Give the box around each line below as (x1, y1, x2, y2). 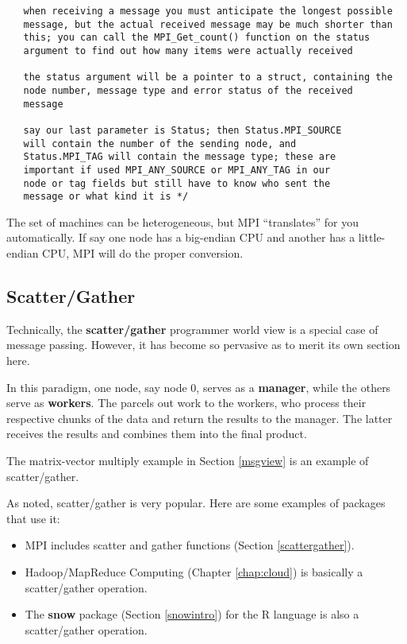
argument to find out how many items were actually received (23, 45, 353, 56)
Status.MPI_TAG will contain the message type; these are (23, 151, 336, 163)
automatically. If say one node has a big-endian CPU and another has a (6, 229, 355, 246)
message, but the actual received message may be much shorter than (23, 18, 393, 30)
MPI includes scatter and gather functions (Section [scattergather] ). (25, 537, 355, 553)
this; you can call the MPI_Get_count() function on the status (23, 32, 371, 44)
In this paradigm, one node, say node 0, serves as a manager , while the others (6, 378, 391, 395)
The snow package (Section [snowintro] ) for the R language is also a (25, 606, 359, 623)
